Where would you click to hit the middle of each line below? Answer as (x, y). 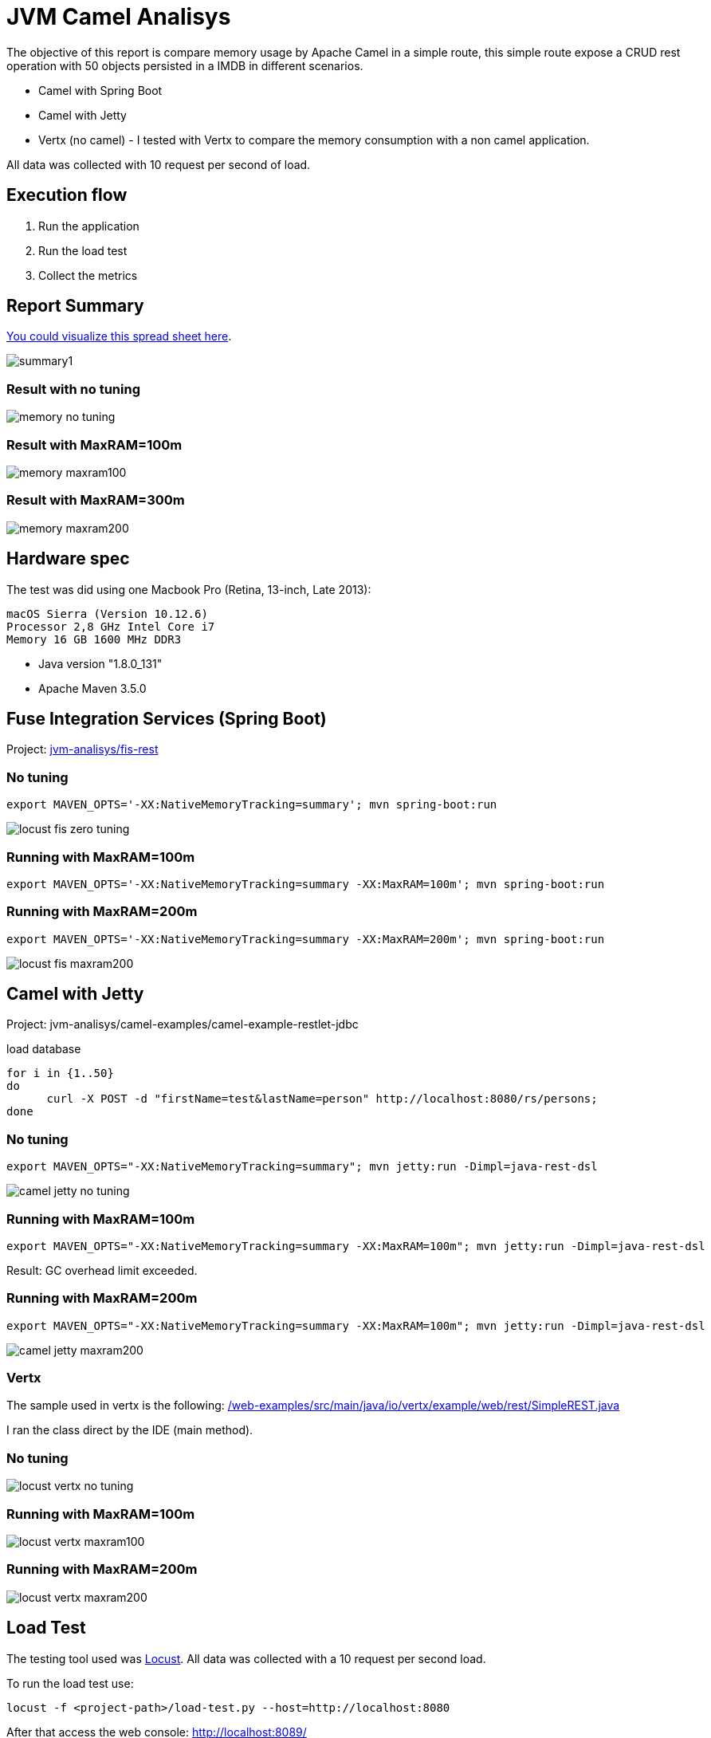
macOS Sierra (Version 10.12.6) (107, 613)
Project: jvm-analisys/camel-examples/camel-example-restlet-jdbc (183, 1024)
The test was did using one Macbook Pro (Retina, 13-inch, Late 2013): (189, 589)
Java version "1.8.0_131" (100, 663)
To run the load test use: (70, 1683)
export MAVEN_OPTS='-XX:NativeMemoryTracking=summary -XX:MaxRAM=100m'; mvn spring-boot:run (306, 884)
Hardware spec (68, 559)
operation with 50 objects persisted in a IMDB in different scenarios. (185, 65)
